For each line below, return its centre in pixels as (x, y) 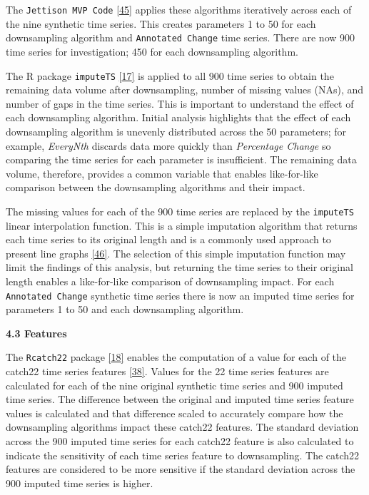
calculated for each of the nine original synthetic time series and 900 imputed (175, 385)
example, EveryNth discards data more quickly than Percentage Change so (168, 145)
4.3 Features (36, 333)
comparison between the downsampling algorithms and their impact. (156, 187)
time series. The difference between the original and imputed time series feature (180, 399)
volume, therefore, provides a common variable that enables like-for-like (162, 173)
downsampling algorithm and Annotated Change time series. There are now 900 (181, 37)
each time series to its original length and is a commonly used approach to (168, 239)
